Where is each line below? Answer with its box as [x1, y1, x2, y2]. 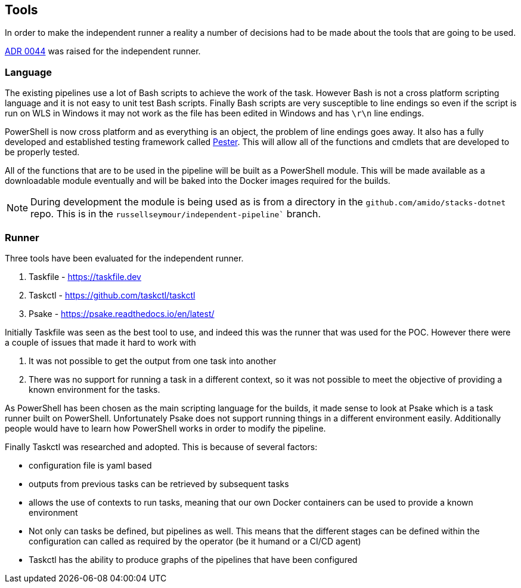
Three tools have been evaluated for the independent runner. [5, 253, 244, 263]
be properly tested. [5, 147, 80, 158]
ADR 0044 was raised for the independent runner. [5, 46, 201, 57]
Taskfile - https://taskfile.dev [29, 271, 141, 282]
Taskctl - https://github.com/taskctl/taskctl [29, 290, 196, 300]
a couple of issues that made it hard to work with [5, 337, 196, 347]
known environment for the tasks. [29, 384, 160, 395]
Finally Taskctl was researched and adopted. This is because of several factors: [5, 441, 318, 452]
